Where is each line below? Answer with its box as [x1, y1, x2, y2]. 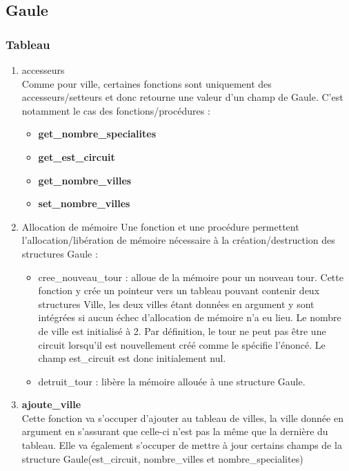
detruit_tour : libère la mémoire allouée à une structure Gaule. [38, 374, 306, 388]
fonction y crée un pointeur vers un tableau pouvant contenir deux [38, 283, 320, 298]
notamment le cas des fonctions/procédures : [21, 103, 210, 117]
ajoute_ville [21, 397, 81, 412]
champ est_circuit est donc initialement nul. [38, 351, 226, 365]
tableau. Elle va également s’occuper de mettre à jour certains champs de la [21, 438, 342, 452]
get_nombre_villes [38, 173, 132, 187]
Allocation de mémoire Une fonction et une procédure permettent [21, 219, 299, 233]
